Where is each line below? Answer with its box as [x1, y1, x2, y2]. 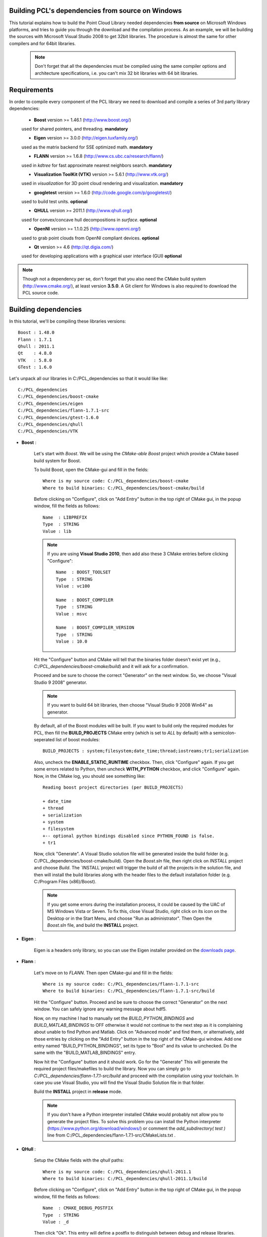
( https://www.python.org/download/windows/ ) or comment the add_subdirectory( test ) [47, 1125, 226, 1131]
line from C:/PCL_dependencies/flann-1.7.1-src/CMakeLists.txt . [47, 1132, 176, 1138]
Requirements [9, 86, 54, 94]
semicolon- [213, 730, 236, 736]
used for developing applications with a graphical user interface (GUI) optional [21, 253, 182, 259]
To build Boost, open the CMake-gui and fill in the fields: [34, 467, 149, 473]
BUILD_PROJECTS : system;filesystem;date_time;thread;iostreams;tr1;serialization [43, 748, 249, 754]
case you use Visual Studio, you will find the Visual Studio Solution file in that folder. [34, 1080, 205, 1086]
